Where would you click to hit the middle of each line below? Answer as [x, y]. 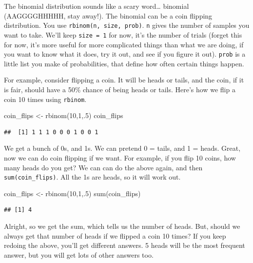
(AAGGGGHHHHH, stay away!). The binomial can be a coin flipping [108, 15]
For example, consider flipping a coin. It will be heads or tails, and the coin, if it [124, 80]
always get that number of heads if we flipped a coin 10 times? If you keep [115, 235]
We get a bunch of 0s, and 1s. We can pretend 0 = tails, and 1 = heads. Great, [122, 148]
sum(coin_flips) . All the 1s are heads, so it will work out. [92, 177]
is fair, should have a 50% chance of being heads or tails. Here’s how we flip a [120, 89]
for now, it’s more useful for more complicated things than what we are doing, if [124, 44]
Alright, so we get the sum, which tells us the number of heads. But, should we [122, 226]
